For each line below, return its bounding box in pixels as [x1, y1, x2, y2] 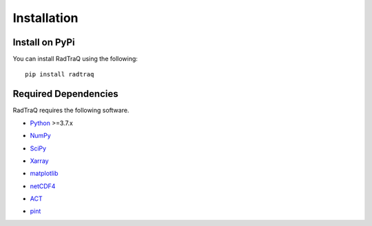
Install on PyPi [12, 36, 75, 48]
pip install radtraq [25, 71, 94, 78]
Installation [12, 10, 79, 25]
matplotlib [30, 169, 59, 178]
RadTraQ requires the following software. [12, 106, 130, 115]
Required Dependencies [12, 88, 118, 100]
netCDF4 [30, 182, 56, 190]
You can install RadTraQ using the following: [12, 55, 138, 63]
